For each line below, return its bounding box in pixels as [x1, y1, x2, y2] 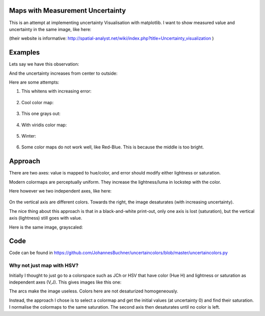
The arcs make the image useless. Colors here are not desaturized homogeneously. [9, 288, 179, 294]
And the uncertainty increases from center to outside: [9, 70, 118, 76]
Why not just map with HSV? [9, 262, 79, 269]
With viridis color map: [21, 122, 67, 128]
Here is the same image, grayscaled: [9, 224, 83, 230]
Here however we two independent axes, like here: [9, 188, 112, 194]
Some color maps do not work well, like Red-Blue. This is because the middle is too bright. [21, 144, 204, 150]
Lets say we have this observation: [9, 61, 79, 67]
